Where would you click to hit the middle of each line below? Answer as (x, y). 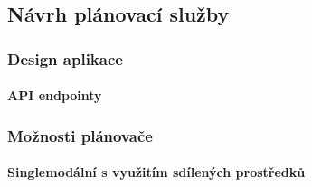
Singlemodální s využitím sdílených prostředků (156, 172)
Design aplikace (65, 58)
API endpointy (55, 95)
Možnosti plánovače (80, 135)
